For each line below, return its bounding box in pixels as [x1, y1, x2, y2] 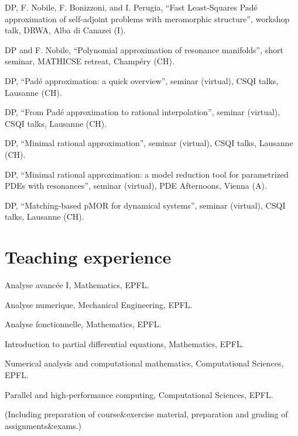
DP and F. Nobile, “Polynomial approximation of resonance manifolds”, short [5, 43, 284, 56]
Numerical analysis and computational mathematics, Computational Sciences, [5, 357, 284, 369]
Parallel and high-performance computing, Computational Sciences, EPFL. [5, 388, 273, 400]
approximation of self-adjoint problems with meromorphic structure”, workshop [5, 12, 290, 25]
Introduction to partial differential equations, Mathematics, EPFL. [5, 337, 244, 350]
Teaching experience [5, 245, 172, 269]
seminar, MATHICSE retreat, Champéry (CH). [5, 55, 174, 67]
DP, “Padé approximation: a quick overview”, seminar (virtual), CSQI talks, [5, 74, 279, 86]
